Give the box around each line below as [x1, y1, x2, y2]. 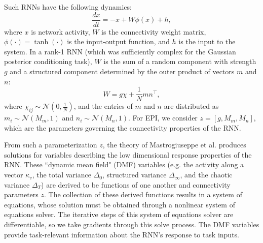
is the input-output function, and [67, 36, 170, 47]
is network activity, [31, 26, 90, 37]
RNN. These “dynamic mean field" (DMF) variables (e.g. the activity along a [4, 159, 244, 170]
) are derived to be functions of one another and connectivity [41, 179, 231, 190]
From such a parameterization [4, 139, 97, 150]
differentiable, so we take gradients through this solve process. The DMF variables [4, 219, 259, 230]
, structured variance [102, 169, 167, 180]
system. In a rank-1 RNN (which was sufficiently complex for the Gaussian [4, 46, 236, 56]
